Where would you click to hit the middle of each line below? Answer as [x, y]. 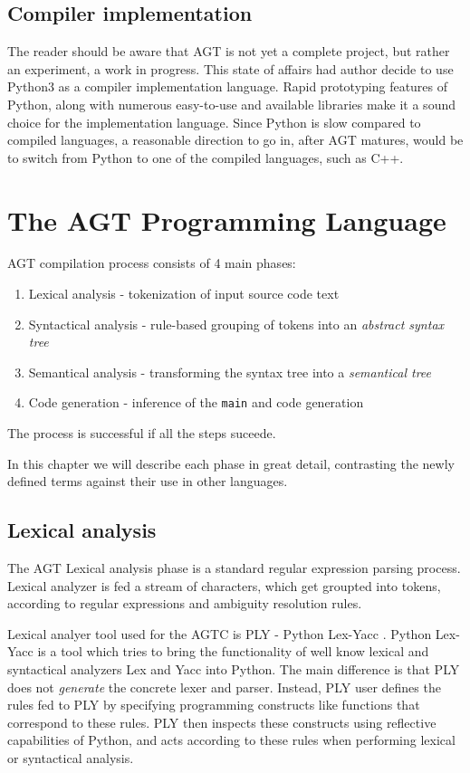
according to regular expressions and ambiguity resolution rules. [185, 603]
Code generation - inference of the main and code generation [196, 402]
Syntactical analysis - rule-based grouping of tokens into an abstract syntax [236, 324]
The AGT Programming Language [227, 219]
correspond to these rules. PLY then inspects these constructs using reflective [222, 722]
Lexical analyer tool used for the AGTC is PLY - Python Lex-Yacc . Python [220, 633]
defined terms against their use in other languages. [148, 481]
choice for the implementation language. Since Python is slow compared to [214, 122]
